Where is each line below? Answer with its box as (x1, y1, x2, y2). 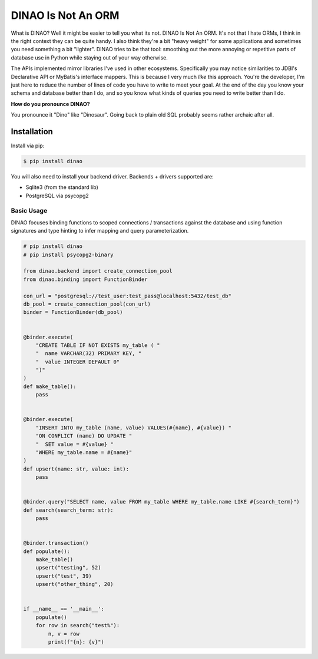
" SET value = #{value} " (35, 441, 114, 448)
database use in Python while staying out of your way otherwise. (11, 54, 168, 61)
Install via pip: (11, 142, 45, 149)
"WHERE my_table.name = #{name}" (35, 449, 132, 456)
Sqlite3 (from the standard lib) (25, 184, 98, 191)
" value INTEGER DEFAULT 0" (35, 358, 120, 365)
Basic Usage (11, 207, 48, 215)
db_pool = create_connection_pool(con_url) (23, 300, 151, 307)
